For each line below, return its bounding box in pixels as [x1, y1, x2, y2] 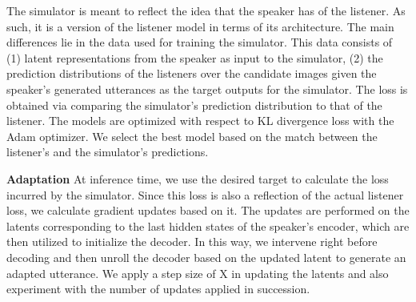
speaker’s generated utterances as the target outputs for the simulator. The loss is [6, 80, 408, 97]
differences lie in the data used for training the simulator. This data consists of [6, 34, 393, 50]
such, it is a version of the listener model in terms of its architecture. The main [6, 18, 394, 34]
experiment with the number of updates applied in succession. [6, 280, 310, 297]
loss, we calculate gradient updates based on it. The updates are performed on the [6, 202, 410, 219]
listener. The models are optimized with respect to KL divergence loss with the [6, 112, 394, 129]
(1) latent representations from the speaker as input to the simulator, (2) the [6, 49, 383, 66]
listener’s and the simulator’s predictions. [6, 143, 209, 160]
